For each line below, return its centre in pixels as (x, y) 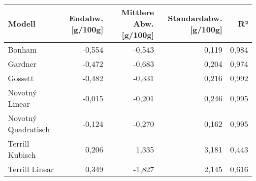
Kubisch (22, 155)
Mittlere (138, 12)
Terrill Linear (31, 169)
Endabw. (86, 18)
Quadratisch (29, 129)
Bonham (22, 49)
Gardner (22, 64)
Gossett (21, 78)
